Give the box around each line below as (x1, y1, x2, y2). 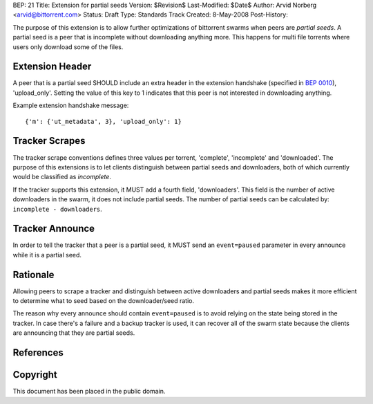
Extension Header (12, 61, 92, 73)
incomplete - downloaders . (12, 205, 103, 213)
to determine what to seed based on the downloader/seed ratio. (12, 297, 195, 305)
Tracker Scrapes (12, 135, 86, 147)
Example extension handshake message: (12, 101, 129, 110)
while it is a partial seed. (12, 250, 82, 259)
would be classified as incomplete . (12, 173, 112, 181)
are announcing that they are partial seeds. (12, 329, 135, 337)
